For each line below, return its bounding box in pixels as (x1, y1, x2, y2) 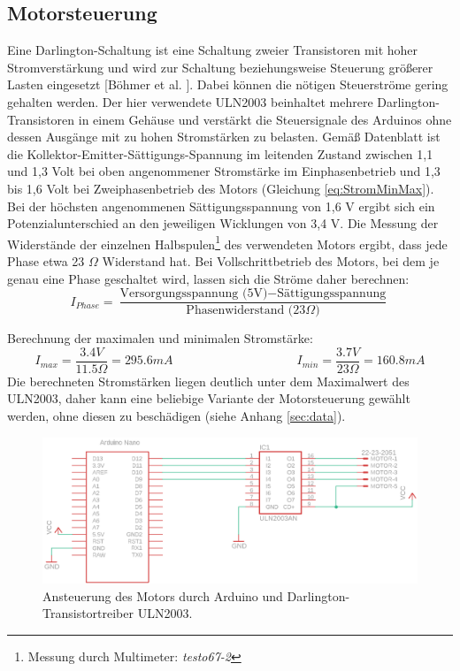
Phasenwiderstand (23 (186, 304, 306, 317)
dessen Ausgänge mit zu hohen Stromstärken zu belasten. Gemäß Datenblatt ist (7, 127, 441, 146)
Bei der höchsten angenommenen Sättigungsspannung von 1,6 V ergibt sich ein (7, 196, 435, 215)
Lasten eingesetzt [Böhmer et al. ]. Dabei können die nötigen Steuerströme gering (7, 75, 448, 94)
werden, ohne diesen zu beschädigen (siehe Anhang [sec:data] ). (7, 407, 346, 425)
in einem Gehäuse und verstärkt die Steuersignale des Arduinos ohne (78, 110, 452, 128)
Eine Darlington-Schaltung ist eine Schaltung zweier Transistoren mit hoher (7, 41, 418, 59)
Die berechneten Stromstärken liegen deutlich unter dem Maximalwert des (7, 371, 410, 390)
